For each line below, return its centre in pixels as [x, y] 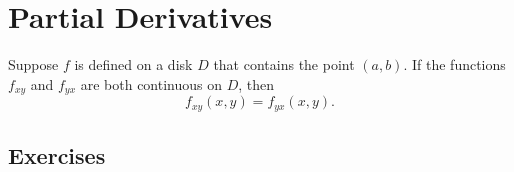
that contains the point [284, 64]
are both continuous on [151, 83]
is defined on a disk [133, 64]
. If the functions [454, 64]
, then [256, 83]
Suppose [33, 64]
